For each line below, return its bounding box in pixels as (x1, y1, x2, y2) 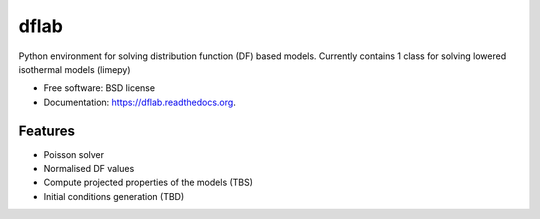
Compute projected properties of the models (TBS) (43, 176, 254, 189)
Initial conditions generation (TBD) (43, 190, 185, 202)
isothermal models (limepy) (18, 63, 131, 75)
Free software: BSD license (43, 82, 155, 94)
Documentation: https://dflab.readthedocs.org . (43, 96, 237, 108)
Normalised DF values (43, 163, 135, 175)
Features (18, 122, 75, 139)
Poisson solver (43, 148, 105, 160)
